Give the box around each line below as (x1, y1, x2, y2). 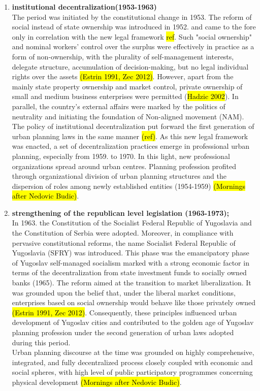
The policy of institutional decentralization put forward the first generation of (12, 121, 254, 132)
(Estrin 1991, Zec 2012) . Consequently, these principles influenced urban (12, 307, 237, 317)
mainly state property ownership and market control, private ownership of (12, 81, 243, 91)
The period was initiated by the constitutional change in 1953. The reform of (12, 11, 252, 22)
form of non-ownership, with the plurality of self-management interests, (12, 51, 234, 61)
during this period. (12, 337, 71, 347)
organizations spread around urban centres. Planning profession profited (12, 160, 236, 171)
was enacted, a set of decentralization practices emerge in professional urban (12, 141, 250, 151)
